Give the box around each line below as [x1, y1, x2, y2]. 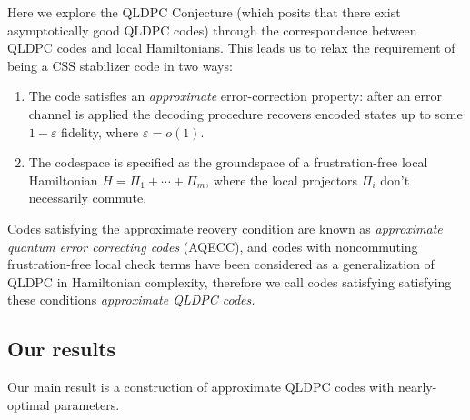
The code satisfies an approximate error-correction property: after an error [28, 86, 442, 105]
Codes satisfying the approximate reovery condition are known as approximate [7, 218, 443, 237]
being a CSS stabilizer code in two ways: [7, 55, 233, 75]
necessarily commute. [28, 188, 147, 207]
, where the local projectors [205, 170, 358, 189]
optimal [7, 395, 50, 414]
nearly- [397, 377, 437, 396]
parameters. [54, 395, 120, 414]
